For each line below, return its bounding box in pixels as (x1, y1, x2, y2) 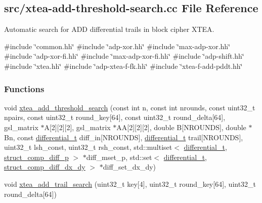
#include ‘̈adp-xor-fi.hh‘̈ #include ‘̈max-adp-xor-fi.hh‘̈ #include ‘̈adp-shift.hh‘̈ (4, 51, 244, 61)
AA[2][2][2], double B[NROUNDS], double (116, 121, 246, 132)
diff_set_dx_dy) (103, 161, 156, 172)
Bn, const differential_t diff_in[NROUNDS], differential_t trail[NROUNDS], (4, 132, 243, 142)
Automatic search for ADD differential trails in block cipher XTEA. (4, 24, 214, 34)
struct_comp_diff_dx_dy (4, 161, 85, 172)
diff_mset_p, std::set (86, 151, 152, 162)
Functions (4, 82, 45, 95)
